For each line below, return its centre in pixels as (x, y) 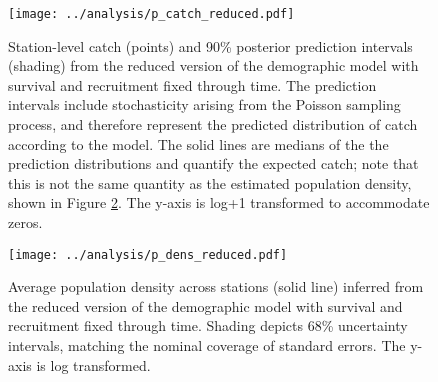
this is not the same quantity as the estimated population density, (210, 182)
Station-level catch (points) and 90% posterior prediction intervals (210, 45)
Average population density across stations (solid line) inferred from (216, 286)
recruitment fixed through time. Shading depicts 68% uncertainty (208, 325)
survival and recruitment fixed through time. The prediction (192, 84)
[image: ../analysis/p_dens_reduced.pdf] (148, 254)
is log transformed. (93, 364)
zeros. (25, 222)
